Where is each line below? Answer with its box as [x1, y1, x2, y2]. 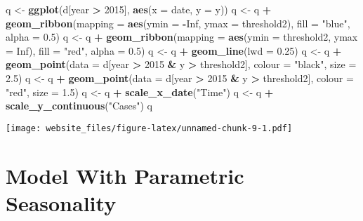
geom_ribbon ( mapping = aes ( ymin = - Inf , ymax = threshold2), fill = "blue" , [6, 15, 350, 30]
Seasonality [6, 188, 117, 217]
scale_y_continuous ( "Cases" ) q [6, 98, 153, 113]
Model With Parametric [6, 161, 244, 189]
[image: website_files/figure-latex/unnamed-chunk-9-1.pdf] [6, 123, 293, 133]
